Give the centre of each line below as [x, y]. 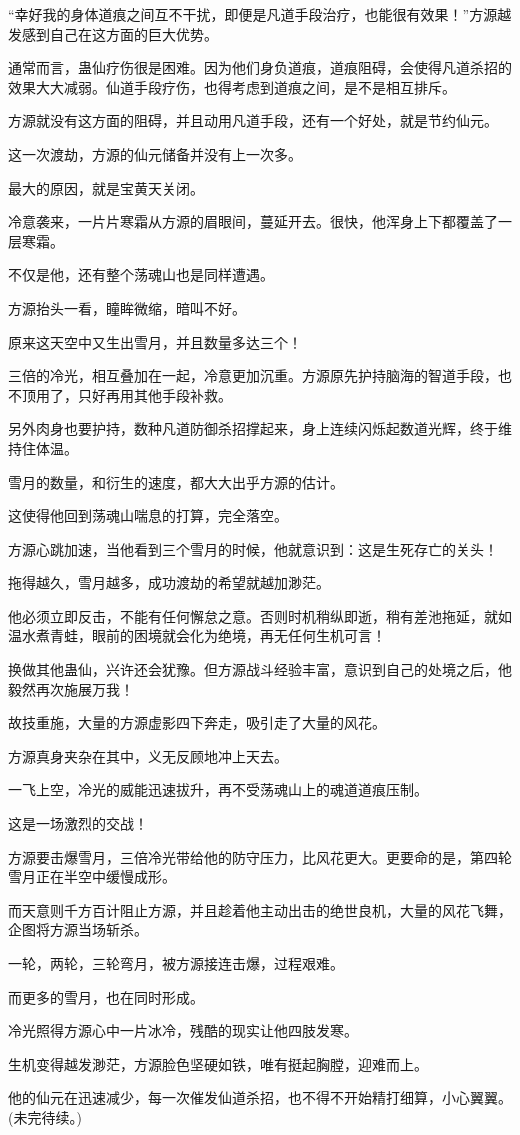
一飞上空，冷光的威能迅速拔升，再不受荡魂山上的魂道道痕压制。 [218, 789]
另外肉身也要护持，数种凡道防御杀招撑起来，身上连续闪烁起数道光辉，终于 [253, 428]
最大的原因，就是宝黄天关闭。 [106, 187]
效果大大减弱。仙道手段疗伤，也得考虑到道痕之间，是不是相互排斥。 [232, 86]
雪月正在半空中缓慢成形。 [92, 876]
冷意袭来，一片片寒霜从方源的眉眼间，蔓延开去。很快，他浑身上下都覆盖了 [253, 221]
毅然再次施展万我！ [71, 688]
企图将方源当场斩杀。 [78, 929]
